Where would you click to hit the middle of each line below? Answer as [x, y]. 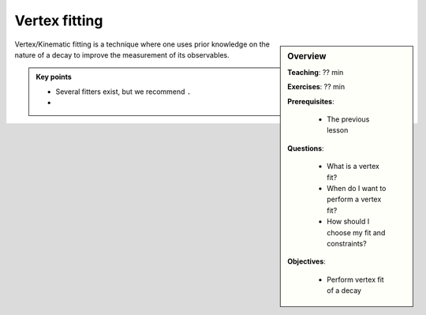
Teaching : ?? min [316, 72]
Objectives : [307, 261]
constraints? [347, 243]
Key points [54, 77]
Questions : [306, 148]
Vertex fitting [59, 21]
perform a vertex [354, 199]
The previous [348, 119]
